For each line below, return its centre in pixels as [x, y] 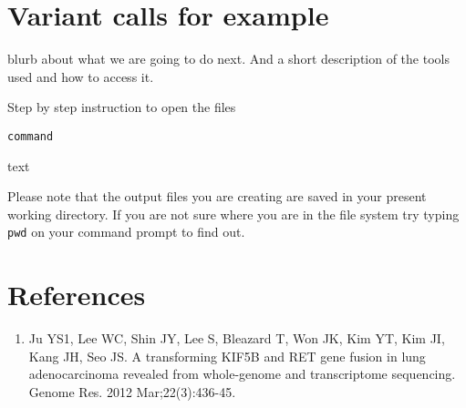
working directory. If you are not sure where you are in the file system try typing [233, 214]
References [77, 295]
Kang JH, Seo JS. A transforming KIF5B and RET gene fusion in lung [227, 356]
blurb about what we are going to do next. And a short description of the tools [228, 59]
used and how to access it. [81, 76]
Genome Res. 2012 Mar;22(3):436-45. [132, 391]
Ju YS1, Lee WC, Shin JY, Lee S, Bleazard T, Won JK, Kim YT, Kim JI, [237, 338]
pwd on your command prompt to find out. [126, 232]
